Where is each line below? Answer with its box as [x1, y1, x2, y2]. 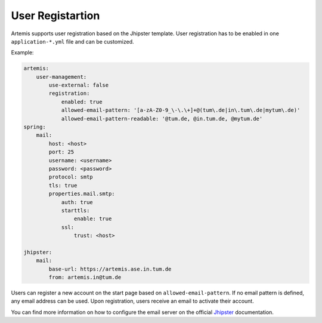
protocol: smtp [48, 174, 94, 180]
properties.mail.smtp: [48, 190, 116, 197]
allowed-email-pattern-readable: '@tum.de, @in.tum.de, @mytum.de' [61, 115, 263, 122]
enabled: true [61, 99, 103, 105]
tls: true [48, 182, 78, 189]
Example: [11, 49, 34, 56]
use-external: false [48, 82, 109, 89]
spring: [23, 124, 46, 131]
